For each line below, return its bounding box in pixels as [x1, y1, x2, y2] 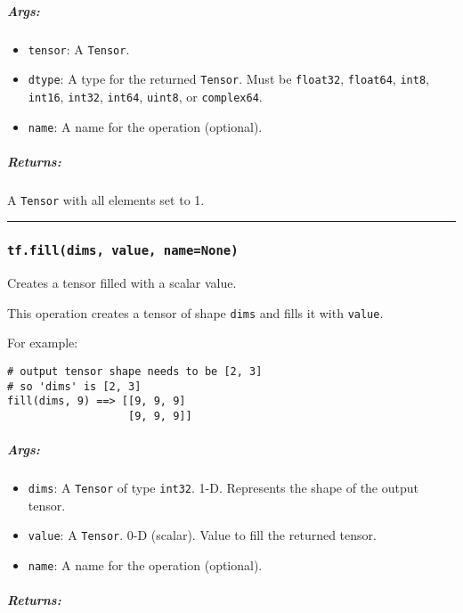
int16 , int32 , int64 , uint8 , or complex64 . [28, 86, 263, 105]
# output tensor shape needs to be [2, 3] [7, 365, 263, 379]
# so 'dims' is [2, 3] [7, 380, 142, 393]
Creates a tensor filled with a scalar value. [7, 274, 237, 292]
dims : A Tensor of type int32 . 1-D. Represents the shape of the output [28, 478, 418, 497]
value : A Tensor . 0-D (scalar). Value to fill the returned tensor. [28, 526, 377, 544]
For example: [7, 333, 78, 352]
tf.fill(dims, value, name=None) [7, 243, 239, 258]
